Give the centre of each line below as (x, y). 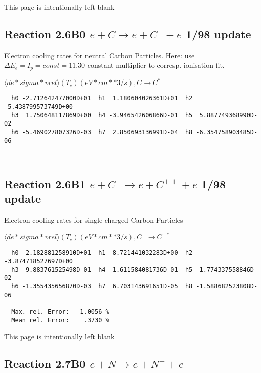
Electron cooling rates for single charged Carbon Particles (94, 220)
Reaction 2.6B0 (45, 34)
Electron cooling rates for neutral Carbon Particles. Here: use (99, 55)
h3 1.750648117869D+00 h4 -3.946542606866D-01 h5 (102, 115)
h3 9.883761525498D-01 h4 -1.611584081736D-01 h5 (102, 270)
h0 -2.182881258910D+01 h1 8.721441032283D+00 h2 (102, 253)
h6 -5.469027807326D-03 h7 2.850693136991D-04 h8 (102, 132)
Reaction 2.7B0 (45, 364)
